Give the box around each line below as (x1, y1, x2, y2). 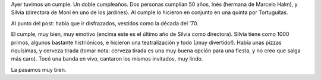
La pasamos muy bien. (11, 66, 67, 73)
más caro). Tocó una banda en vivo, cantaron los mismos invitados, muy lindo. (11, 55, 203, 62)
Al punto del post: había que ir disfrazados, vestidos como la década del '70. (11, 19, 199, 26)
